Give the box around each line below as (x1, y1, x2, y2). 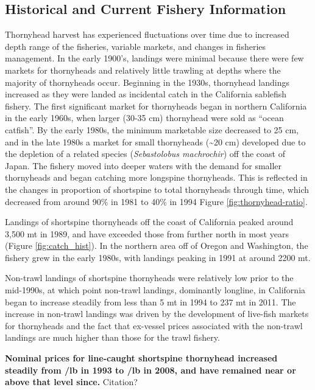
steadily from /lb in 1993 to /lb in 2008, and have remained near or (5, 363, 296, 376)
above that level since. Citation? (5, 375, 138, 388)
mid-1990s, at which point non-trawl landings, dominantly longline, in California (5, 284, 306, 296)
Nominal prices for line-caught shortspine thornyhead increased (5, 352, 278, 364)
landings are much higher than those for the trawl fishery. (5, 331, 220, 344)
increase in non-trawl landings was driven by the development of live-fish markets (5, 307, 309, 320)
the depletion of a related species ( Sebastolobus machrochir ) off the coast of (5, 147, 285, 160)
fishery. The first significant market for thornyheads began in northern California (5, 99, 307, 112)
